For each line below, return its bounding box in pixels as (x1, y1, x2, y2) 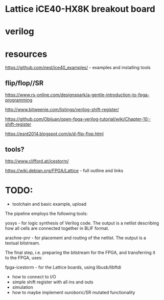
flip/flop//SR (5, 79, 44, 87)
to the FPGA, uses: (5, 254, 43, 261)
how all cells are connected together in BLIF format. (5, 225, 109, 231)
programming (5, 97, 33, 103)
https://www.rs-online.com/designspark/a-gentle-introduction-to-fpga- (5, 92, 150, 98)
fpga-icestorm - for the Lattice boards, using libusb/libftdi (5, 264, 121, 270)
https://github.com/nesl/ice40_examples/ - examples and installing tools (5, 65, 151, 71)
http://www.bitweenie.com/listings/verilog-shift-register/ (5, 107, 119, 112)
